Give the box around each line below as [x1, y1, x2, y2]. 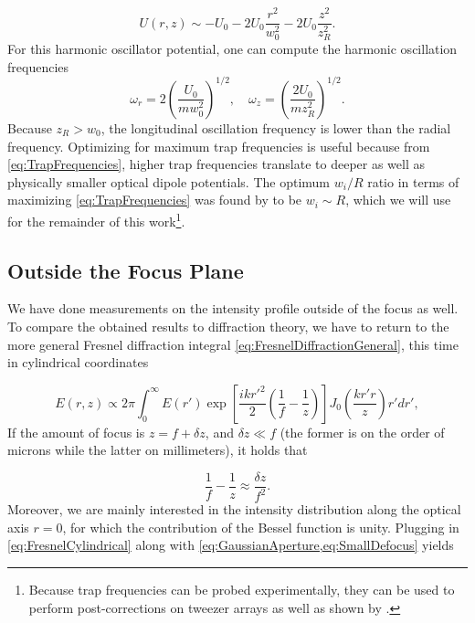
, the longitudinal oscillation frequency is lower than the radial [100, 118, 451, 137]
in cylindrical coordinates [7, 353, 149, 372]
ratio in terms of [367, 172, 459, 191]
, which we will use [345, 190, 451, 209]
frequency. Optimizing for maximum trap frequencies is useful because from [7, 136, 430, 155]
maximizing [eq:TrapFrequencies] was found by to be [7, 190, 302, 209]
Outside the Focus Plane [7, 256, 244, 284]
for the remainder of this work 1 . [7, 208, 185, 230]
